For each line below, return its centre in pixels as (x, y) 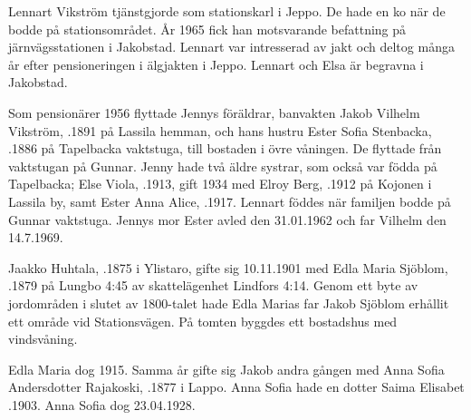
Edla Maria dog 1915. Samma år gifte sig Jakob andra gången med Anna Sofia (226, 369)
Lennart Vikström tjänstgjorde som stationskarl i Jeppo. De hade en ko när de (227, 11)
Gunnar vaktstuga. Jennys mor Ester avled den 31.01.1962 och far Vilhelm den (227, 219)
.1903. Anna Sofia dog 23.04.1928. (102, 404)
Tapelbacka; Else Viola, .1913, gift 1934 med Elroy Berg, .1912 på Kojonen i (220, 184)
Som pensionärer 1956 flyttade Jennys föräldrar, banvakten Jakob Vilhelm (214, 112)
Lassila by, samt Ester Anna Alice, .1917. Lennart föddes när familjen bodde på (230, 201)
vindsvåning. (43, 339)
